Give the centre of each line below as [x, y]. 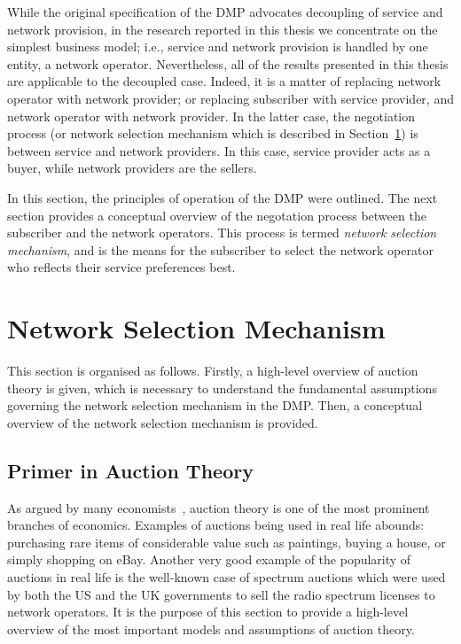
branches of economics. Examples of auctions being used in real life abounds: [216, 525]
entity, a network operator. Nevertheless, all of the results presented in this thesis [228, 63]
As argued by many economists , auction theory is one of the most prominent [219, 507]
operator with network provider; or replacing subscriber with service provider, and [230, 98]
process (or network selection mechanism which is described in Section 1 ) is [213, 133]
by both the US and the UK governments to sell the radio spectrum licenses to [221, 594]
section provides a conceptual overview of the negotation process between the [217, 215]
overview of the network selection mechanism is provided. [163, 422]
